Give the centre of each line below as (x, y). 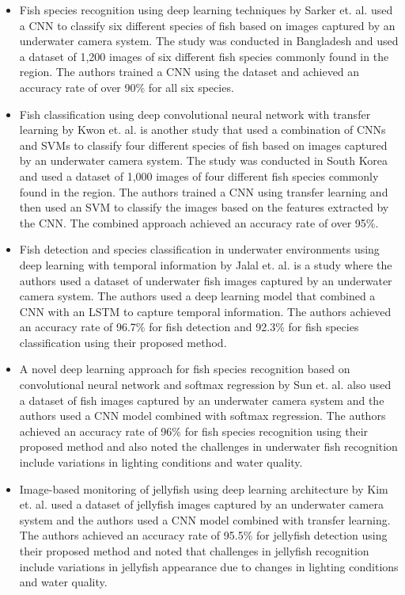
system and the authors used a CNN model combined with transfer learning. (205, 519)
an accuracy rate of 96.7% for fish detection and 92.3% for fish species (189, 327)
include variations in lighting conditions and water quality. (161, 462)
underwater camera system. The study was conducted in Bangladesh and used (209, 41)
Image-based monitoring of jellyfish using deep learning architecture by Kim (204, 488)
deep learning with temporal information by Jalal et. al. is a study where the (206, 264)
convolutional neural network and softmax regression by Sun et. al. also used (205, 385)
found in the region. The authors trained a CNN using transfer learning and (204, 191)
